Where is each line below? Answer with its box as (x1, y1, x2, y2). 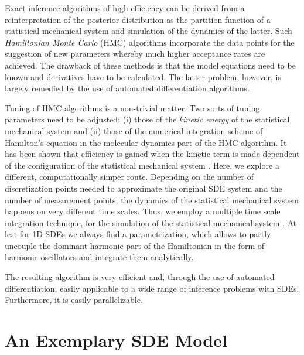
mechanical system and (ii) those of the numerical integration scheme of (5, 124, 263, 136)
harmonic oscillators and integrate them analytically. (5, 251, 194, 263)
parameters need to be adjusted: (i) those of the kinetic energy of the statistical (5, 113, 290, 125)
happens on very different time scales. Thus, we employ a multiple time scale (5, 205, 281, 217)
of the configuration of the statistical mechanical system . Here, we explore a (5, 159, 279, 171)
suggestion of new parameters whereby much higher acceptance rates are (5, 47, 265, 60)
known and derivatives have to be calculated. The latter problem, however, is (5, 70, 282, 83)
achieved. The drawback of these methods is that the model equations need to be (5, 59, 296, 71)
